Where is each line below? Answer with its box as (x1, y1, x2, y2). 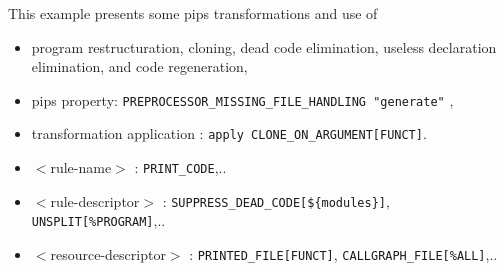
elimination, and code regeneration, (31, 56, 248, 77)
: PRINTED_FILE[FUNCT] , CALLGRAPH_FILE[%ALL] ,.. (189, 244, 498, 265)
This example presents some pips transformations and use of (8, 3, 378, 23)
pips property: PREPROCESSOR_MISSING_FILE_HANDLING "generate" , (31, 89, 454, 110)
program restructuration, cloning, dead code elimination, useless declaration (31, 36, 497, 57)
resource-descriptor (50, 244, 166, 265)
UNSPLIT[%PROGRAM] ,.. (31, 210, 166, 231)
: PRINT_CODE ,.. (134, 157, 227, 178)
